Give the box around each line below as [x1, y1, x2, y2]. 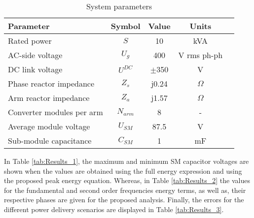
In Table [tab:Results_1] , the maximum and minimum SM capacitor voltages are [4, 156, 249, 166]
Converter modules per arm [8, 106, 103, 118]
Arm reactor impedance [8, 92, 90, 103]
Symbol [110, 20, 141, 31]
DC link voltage [8, 63, 63, 75]
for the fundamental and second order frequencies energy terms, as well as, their [4, 185, 246, 195]
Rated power [8, 35, 52, 46]
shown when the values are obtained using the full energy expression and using [4, 165, 242, 176]
